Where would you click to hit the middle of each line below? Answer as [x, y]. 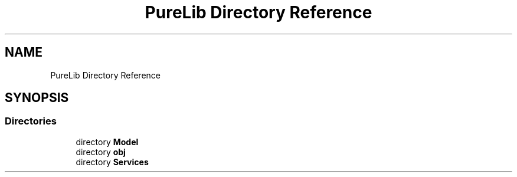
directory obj [101, 152]
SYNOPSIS [37, 98]
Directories [31, 121]
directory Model [107, 142]
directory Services [112, 162]
